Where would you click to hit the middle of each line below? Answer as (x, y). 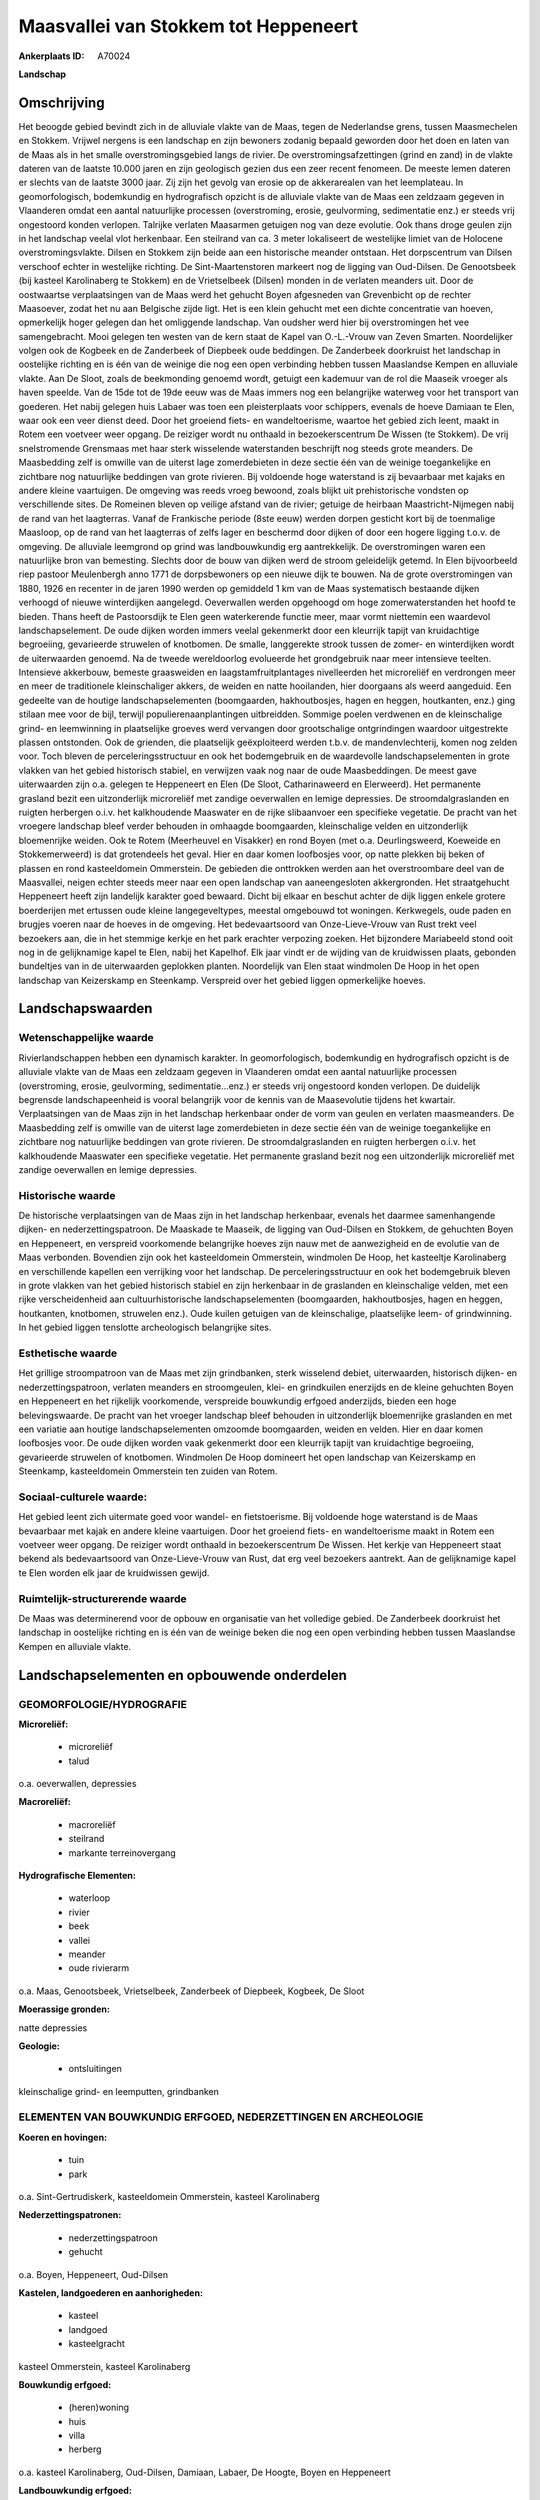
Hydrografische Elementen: (77, 1875)
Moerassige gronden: (64, 2009)
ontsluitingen (95, 2069)
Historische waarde (67, 1195)
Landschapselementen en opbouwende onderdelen (182, 1675)
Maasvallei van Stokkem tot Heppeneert (188, 26)
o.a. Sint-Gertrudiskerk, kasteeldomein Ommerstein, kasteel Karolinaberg (169, 2196)
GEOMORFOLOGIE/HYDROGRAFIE (102, 1704)
